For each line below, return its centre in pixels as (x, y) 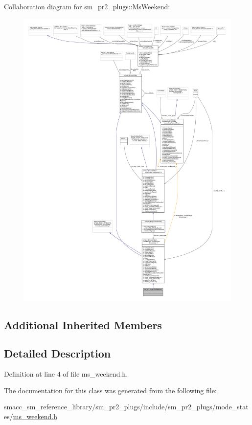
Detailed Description (57, 353)
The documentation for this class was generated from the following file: (110, 390)
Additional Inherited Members (83, 324)
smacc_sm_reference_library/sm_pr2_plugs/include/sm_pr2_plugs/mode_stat (126, 407)
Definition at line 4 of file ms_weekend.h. (66, 374)
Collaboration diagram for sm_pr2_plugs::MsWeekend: (87, 6)
